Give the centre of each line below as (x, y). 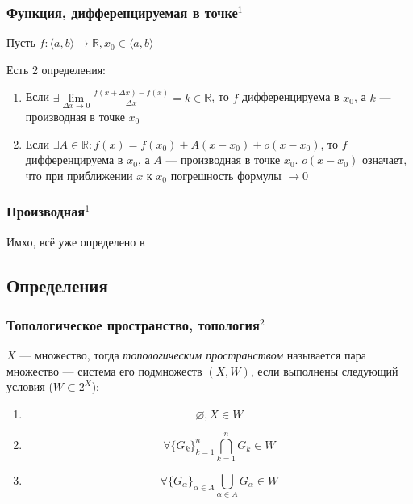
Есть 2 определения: (56, 69)
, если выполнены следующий (324, 370)
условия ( (30, 386)
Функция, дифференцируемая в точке (122, 12)
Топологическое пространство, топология (133, 324)
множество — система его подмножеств (104, 370)
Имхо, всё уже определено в (76, 241)
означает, (384, 160)
